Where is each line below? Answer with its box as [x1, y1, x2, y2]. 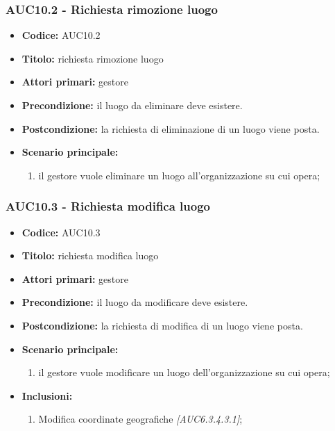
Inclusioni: [22, 388, 73, 402]
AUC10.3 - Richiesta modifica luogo [6, 197, 211, 215]
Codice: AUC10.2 [22, 28, 101, 42]
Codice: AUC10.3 [22, 225, 101, 239]
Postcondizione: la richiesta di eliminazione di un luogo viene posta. [22, 121, 320, 136]
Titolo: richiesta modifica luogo [22, 248, 159, 263]
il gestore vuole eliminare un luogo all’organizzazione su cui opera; [38, 168, 320, 182]
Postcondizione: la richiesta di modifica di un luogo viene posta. [22, 318, 303, 332]
